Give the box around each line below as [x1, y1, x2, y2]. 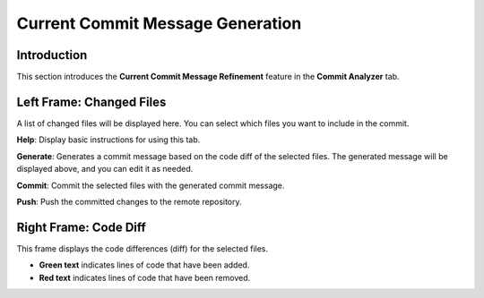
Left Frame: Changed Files [16, 94, 167, 109]
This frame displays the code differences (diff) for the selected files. [16, 243, 269, 254]
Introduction [16, 47, 88, 63]
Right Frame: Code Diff [16, 219, 147, 234]
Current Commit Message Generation [16, 13, 302, 33]
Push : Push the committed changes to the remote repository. [16, 196, 242, 207]
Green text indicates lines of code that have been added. [39, 260, 250, 270]
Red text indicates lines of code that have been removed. [39, 272, 251, 283]
